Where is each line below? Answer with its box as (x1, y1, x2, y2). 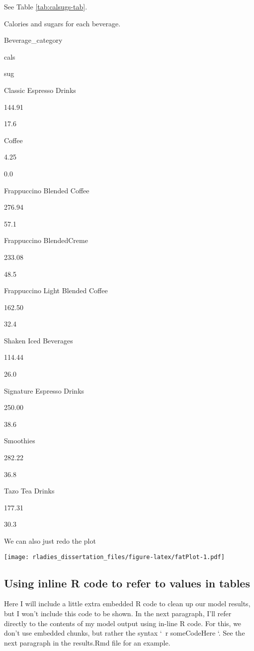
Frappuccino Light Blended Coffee (4, 285, 108, 296)
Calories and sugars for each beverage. (4, 18, 121, 28)
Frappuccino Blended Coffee (4, 185, 89, 195)
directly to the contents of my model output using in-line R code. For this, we (4, 618, 242, 628)
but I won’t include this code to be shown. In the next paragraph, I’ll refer (4, 608, 232, 619)
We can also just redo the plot (4, 536, 96, 546)
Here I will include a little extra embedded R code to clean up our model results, (4, 598, 251, 609)
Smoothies (4, 435, 35, 446)
